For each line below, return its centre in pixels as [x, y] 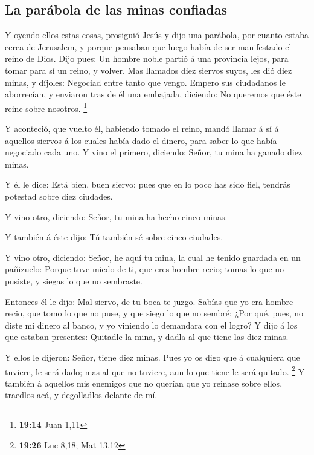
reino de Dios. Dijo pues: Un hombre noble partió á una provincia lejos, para [147, 58]
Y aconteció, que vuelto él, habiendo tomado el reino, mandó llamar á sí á [142, 129]
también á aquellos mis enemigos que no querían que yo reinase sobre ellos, [144, 383]
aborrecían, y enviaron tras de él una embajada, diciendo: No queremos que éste [153, 94]
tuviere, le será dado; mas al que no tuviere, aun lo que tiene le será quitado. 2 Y [155, 370]
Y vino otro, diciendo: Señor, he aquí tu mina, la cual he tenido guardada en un [153, 257]
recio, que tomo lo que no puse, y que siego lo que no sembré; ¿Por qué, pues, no [154, 313]
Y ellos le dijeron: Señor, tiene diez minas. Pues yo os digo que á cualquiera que [152, 357]
